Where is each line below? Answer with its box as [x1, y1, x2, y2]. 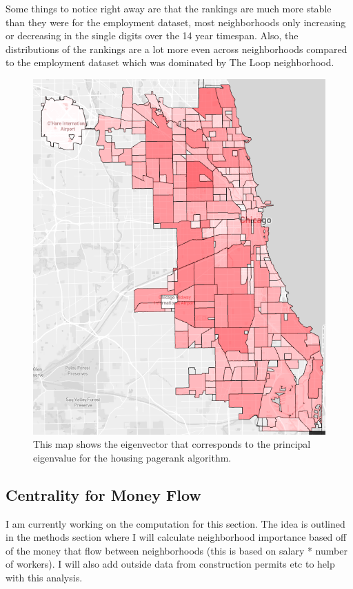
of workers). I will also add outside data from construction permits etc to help [6, 557, 335, 571]
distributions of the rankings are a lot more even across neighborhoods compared [6, 41, 347, 56]
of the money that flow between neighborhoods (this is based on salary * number [6, 543, 347, 557]
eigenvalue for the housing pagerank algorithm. [33, 450, 232, 464]
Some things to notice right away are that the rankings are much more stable [6, 1, 332, 15]
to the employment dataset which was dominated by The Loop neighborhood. [6, 55, 334, 70]
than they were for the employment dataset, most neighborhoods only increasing [6, 14, 346, 29]
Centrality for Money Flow [6, 484, 201, 505]
